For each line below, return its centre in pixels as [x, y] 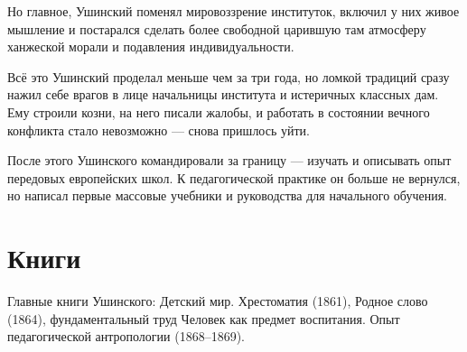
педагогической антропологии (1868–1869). [126, 336]
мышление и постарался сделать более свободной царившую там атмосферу [217, 28]
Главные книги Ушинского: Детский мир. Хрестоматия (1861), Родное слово [218, 301]
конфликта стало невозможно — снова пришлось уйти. [159, 130]
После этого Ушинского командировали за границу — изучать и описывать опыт [229, 160]
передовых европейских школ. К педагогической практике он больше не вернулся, [234, 177]
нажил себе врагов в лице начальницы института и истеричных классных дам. [223, 94]
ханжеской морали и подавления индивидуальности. [151, 46]
